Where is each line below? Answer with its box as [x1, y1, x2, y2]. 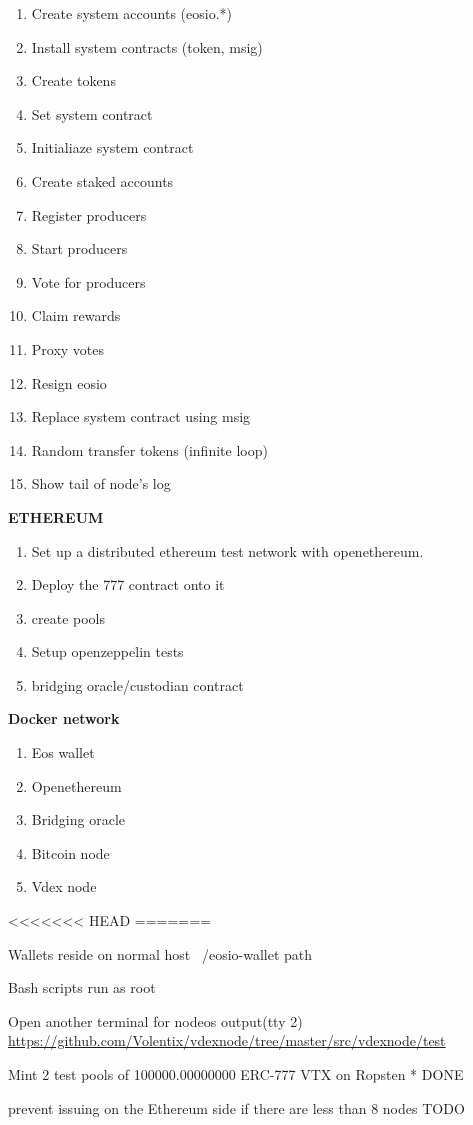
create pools [31, 607, 106, 628]
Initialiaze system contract [31, 137, 194, 158]
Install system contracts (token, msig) [31, 36, 263, 57]
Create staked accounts [31, 170, 174, 191]
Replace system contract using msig [31, 406, 251, 427]
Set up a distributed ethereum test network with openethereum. [31, 540, 424, 561]
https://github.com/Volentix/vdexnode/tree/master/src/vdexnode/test [8, 1030, 446, 1051]
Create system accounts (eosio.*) [31, 3, 232, 23]
